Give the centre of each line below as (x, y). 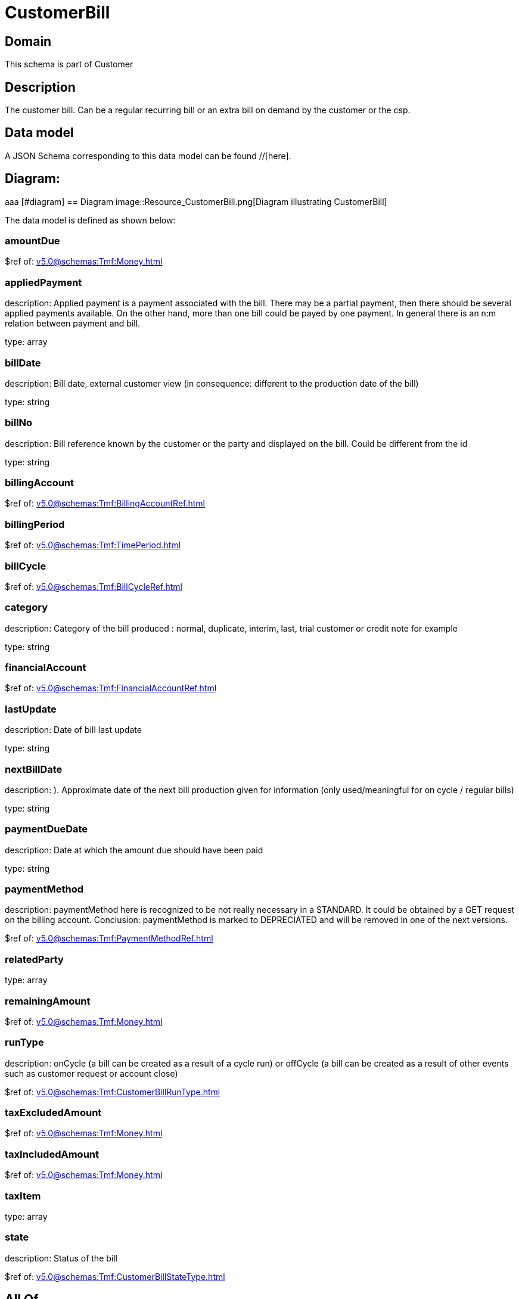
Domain (28, 41)
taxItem (23, 1196)
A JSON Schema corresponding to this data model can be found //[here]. (148, 156)
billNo (19, 423)
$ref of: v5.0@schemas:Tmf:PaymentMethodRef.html (109, 938)
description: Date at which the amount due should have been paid (134, 850)
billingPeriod (35, 524)
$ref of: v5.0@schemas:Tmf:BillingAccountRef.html (105, 504)
